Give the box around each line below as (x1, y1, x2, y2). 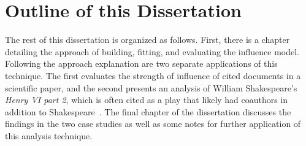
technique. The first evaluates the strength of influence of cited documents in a (5, 69, 301, 82)
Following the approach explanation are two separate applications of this (5, 57, 278, 70)
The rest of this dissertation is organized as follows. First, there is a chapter (5, 33, 290, 46)
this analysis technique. (5, 129, 93, 142)
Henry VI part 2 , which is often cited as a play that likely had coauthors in (5, 93, 288, 106)
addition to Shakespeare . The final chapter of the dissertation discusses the (5, 105, 291, 118)
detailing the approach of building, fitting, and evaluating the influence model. (5, 45, 300, 58)
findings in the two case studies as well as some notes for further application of (5, 117, 301, 130)
